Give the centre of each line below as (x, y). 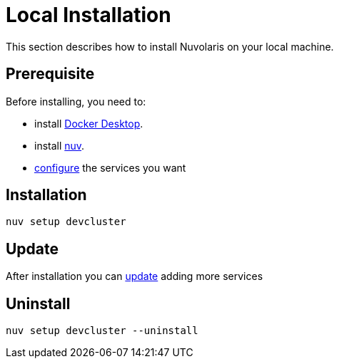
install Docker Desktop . (89, 123)
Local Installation (88, 15)
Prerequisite (50, 74)
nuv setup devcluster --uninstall (102, 331)
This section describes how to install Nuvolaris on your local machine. (170, 46)
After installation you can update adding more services (135, 276)
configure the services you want (110, 167)
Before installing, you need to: (76, 101)
